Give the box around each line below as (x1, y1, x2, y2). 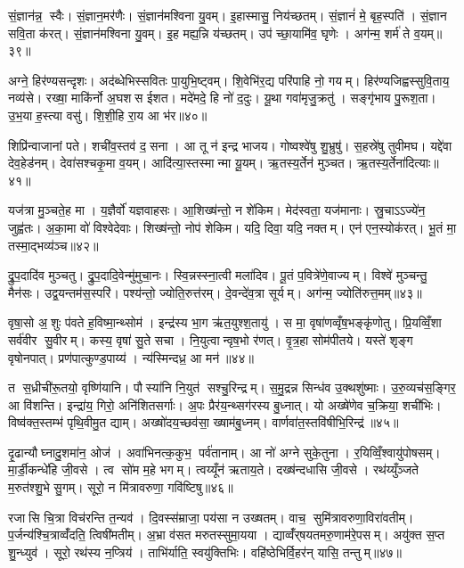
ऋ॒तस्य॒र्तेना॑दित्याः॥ (356, 153, 439, 172)
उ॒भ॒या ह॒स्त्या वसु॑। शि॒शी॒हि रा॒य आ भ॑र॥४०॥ (8, 105, 208, 124)
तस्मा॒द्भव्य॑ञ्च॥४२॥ (8, 235, 99, 254)
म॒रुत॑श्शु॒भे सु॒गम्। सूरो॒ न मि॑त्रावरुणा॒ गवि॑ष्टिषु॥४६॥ (8, 478, 233, 497)
